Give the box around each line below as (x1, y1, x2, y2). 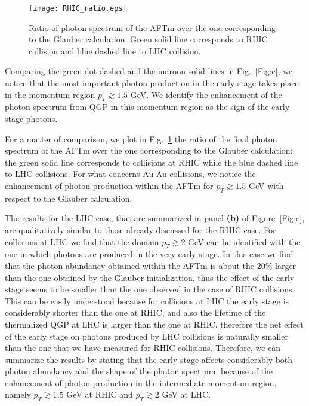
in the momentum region (5, 88, 95, 100)
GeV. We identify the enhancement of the (130, 88, 282, 100)
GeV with (248, 179, 284, 191)
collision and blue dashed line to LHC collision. (29, 44, 201, 57)
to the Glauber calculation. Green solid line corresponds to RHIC (29, 33, 268, 45)
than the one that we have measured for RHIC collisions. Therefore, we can (5, 341, 281, 354)
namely (5, 388, 31, 401)
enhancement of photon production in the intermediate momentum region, (5, 376, 277, 389)
